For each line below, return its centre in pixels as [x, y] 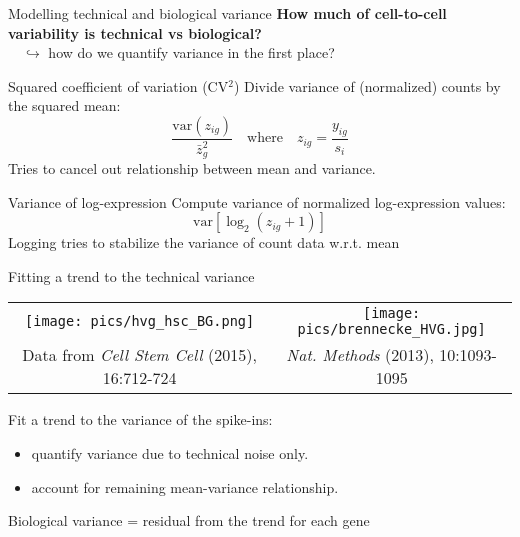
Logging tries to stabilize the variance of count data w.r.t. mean [204, 242]
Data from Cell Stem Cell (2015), [139, 355]
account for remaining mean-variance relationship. [185, 486]
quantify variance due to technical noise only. [170, 452]
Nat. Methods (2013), [360, 355]
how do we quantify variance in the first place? [191, 52]
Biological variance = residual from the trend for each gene [189, 520]
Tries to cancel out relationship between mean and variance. [192, 168]
